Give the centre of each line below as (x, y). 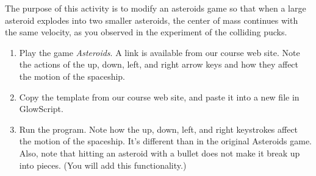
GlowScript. (41, 109)
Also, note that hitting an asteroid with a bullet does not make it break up (160, 153)
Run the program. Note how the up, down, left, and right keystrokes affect (159, 129)
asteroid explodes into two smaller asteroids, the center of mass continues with (152, 20)
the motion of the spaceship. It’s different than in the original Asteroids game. (166, 141)
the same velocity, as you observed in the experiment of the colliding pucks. (146, 32)
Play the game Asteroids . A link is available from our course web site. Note (160, 52)
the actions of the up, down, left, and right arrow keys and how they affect (159, 64)
